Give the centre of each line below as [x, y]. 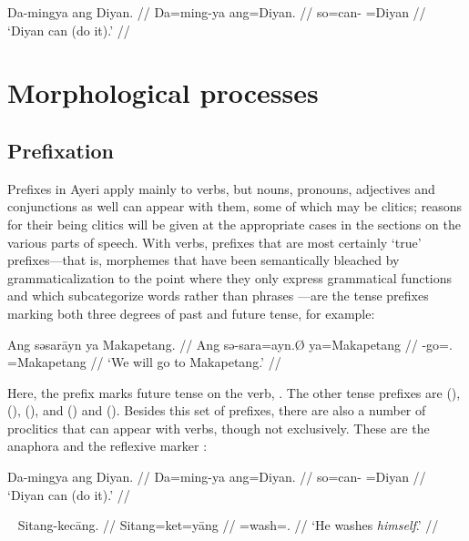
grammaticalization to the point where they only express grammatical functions [230, 277]
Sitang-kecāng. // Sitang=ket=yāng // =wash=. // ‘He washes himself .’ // [228, 525]
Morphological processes [163, 92]
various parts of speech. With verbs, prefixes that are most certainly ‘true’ [214, 242]
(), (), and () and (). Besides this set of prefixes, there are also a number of [217, 410]
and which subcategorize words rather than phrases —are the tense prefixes [218, 296]
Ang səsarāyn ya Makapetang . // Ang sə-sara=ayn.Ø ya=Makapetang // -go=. [230, 344]
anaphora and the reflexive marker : [107, 446]
